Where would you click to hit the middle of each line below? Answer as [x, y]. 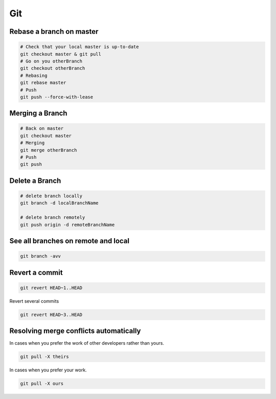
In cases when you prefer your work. [48, 370]
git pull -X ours [42, 384]
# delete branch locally [51, 196]
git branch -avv [41, 256]
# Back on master [42, 129]
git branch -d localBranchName [60, 203]
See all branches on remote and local [70, 241]
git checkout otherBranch [53, 68]
